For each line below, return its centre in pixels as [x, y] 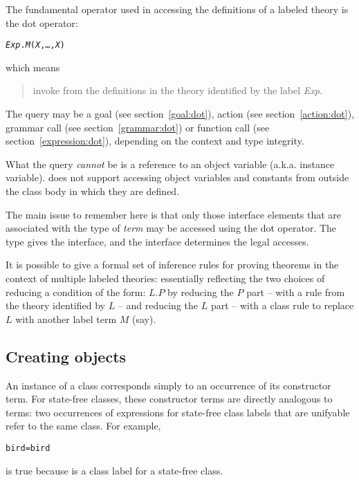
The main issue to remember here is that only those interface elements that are [174, 214]
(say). [144, 319]
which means [33, 67]
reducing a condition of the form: [76, 292]
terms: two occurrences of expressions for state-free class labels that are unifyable [178, 412]
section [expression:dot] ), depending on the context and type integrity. [155, 141]
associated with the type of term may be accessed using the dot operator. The [171, 228]
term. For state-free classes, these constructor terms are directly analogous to [169, 399]
